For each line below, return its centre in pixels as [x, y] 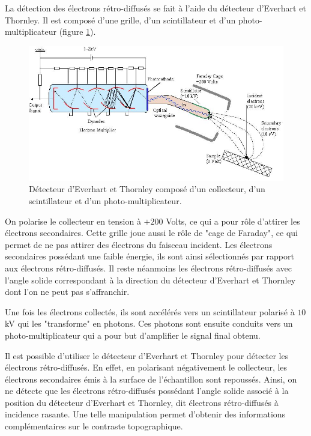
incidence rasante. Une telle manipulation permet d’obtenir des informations [145, 414]
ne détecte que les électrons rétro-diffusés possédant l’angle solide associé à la [147, 391]
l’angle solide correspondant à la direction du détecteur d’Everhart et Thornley [150, 280]
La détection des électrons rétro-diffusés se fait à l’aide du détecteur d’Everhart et [155, 8]
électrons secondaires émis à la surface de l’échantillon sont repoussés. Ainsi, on [151, 379]
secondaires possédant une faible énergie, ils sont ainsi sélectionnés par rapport [149, 256]
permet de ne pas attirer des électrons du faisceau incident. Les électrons [139, 244]
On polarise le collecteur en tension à [73, 221]
